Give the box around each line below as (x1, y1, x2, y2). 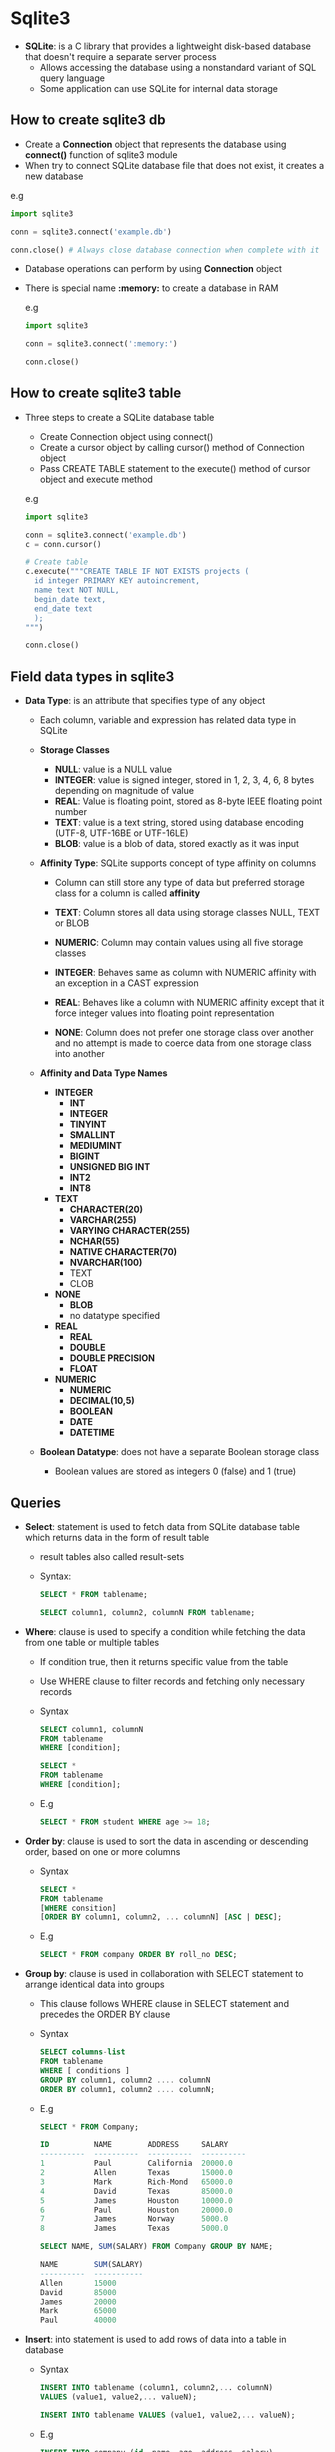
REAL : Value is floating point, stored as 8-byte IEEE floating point (54, 795, 323, 807)
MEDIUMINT (69, 1140, 123, 1152)
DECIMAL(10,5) (69, 1395, 135, 1407)
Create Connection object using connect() (39, 430, 214, 442)
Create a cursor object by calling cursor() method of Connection (39, 441, 305, 453)
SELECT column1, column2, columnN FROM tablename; (39, 1607, 256, 1617)
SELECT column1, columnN (39, 1724, 144, 1734)
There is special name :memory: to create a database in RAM (24, 282, 279, 294)
